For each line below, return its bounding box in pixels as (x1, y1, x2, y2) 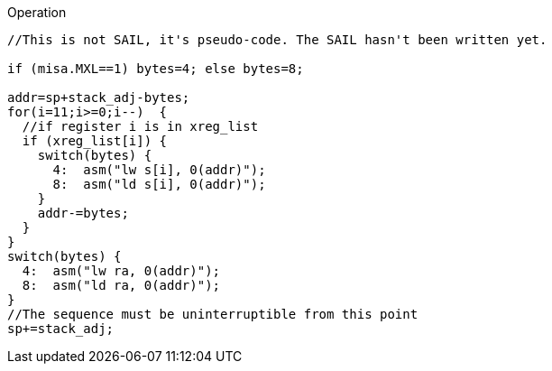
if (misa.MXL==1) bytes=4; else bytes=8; (7, 61, 304, 76)
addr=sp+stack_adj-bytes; (7, 90, 190, 105)
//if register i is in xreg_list (22, 119, 259, 134)
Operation (7, 5, 67, 20)
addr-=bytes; (37, 206, 129, 220)
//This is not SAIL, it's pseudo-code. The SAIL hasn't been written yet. (7, 32, 547, 47)
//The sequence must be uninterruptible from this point (7, 307, 419, 321)
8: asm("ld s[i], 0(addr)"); (52, 177, 266, 191)
